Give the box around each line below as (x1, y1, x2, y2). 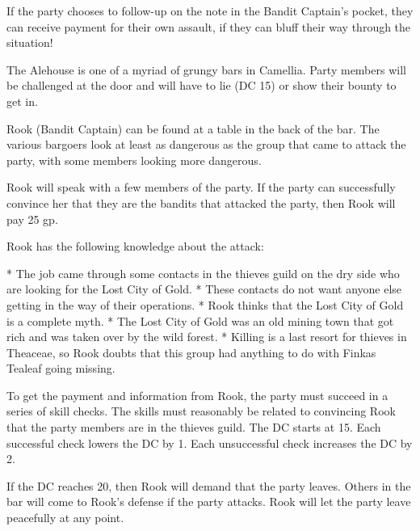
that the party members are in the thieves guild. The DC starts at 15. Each (6, 419, 381, 436)
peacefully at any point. (6, 509, 124, 526)
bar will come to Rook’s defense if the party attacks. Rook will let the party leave (6, 493, 411, 510)
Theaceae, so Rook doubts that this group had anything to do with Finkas (6, 343, 376, 360)
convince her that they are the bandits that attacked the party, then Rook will (6, 194, 396, 211)
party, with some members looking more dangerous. (6, 151, 262, 168)
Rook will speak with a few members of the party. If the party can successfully (6, 179, 396, 196)
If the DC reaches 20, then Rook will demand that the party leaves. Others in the (6, 477, 411, 494)
